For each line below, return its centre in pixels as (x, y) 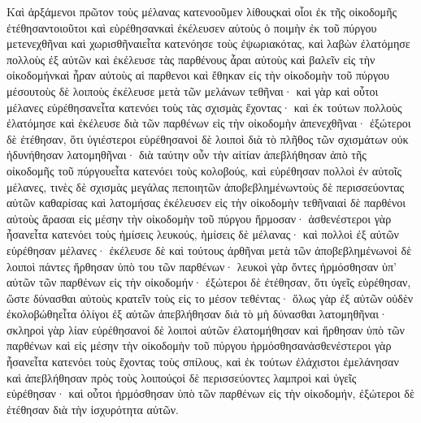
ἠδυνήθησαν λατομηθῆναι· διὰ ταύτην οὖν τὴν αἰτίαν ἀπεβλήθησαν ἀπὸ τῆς (187, 155)
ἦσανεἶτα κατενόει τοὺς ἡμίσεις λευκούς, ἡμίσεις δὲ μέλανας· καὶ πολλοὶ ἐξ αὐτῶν (203, 234)
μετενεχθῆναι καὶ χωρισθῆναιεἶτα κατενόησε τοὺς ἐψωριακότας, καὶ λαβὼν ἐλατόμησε (208, 43)
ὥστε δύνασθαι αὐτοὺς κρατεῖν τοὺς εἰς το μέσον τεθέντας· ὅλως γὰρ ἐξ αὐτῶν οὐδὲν (210, 298)
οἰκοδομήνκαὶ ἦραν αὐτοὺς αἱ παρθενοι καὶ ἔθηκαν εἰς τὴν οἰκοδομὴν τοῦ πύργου (198, 75)
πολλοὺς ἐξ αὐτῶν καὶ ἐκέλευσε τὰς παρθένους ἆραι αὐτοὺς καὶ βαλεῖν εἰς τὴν (191, 59)
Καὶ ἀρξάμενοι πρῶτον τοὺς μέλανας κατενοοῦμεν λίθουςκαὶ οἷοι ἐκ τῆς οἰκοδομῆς (202, 11)
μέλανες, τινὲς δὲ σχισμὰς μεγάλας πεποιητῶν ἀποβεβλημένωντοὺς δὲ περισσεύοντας (206, 186)
